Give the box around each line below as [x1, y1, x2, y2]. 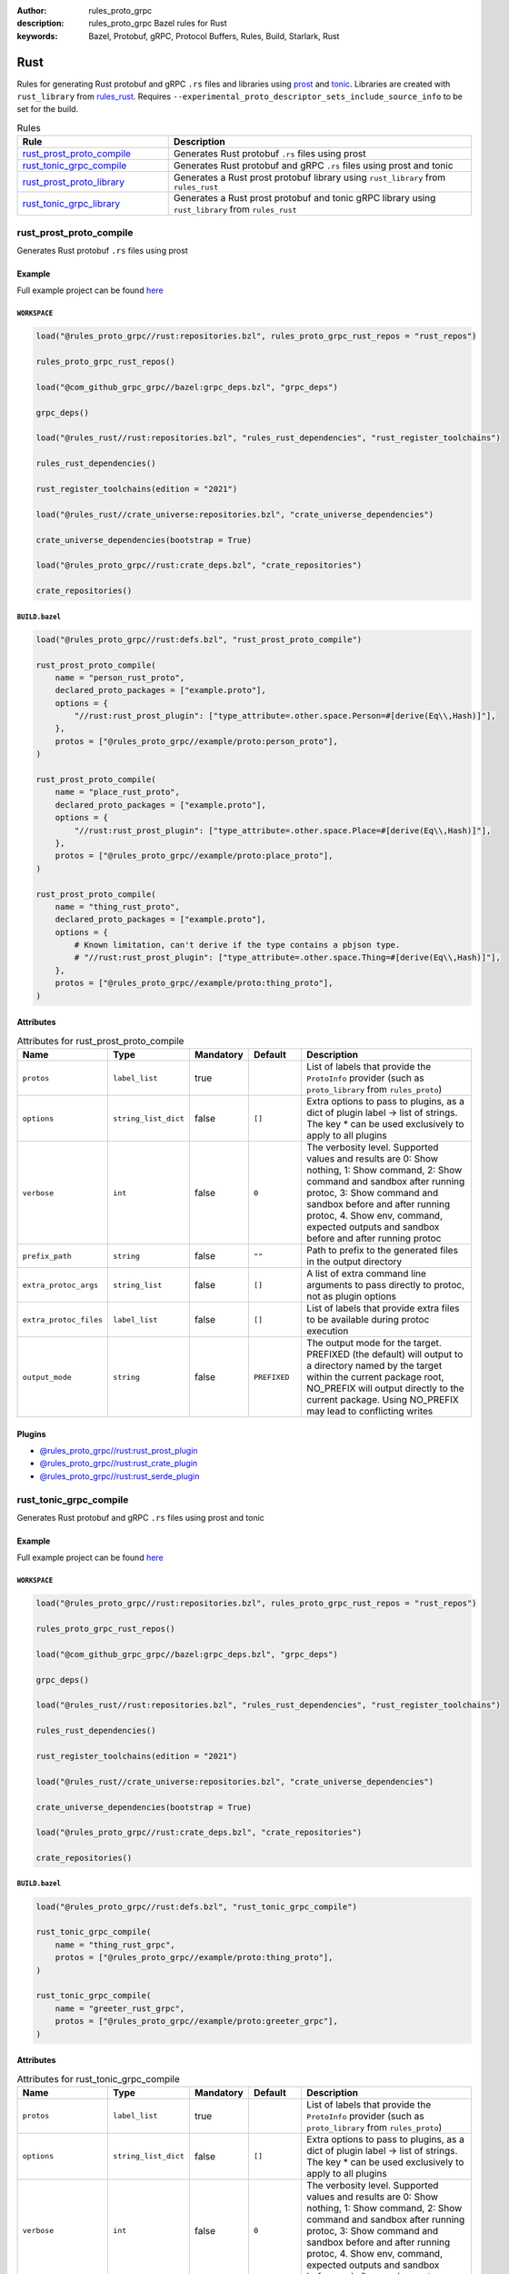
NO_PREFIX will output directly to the [305, 1383, 464, 1395]
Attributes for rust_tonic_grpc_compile [16, 2072, 181, 2085]
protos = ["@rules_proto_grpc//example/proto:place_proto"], [55, 850, 334, 861]
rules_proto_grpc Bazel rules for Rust [88, 18, 227, 29]
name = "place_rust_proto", [55, 787, 181, 798]
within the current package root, [305, 1371, 444, 1384]
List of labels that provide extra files [305, 1302, 460, 1314]
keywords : [16, 30, 58, 41]
